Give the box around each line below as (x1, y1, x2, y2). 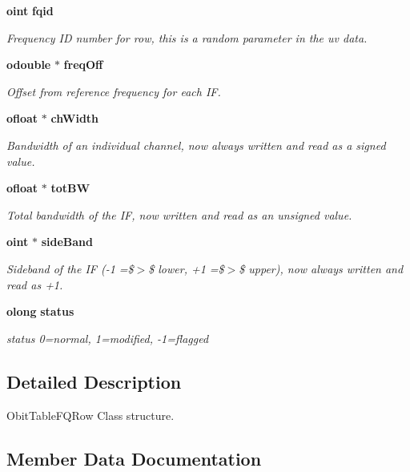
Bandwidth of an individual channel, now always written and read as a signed (6, 136, 386, 153)
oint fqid (6, 2, 54, 18)
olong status (6, 303, 74, 320)
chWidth (50, 110, 99, 127)
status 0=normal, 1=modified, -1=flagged (6, 329, 209, 346)
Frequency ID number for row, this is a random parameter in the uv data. (6, 29, 368, 46)
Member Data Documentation (6, 446, 262, 470)
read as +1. (6, 276, 63, 292)
